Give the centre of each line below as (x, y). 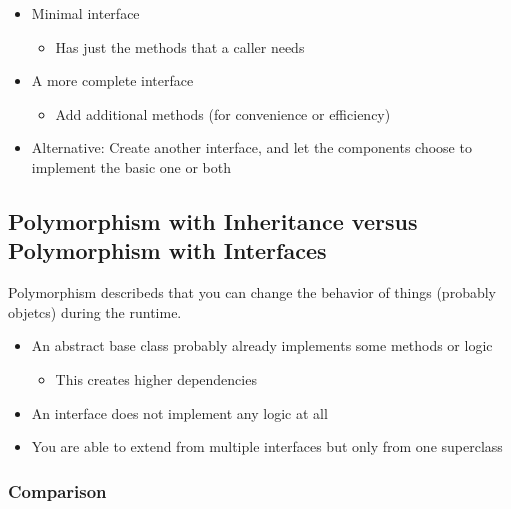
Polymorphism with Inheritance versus (213, 220)
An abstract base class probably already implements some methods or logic (262, 345)
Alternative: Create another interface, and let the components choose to (251, 147)
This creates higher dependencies (156, 378)
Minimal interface (85, 13)
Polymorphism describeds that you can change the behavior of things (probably (252, 292)
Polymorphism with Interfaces (167, 250)
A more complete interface (112, 80)
